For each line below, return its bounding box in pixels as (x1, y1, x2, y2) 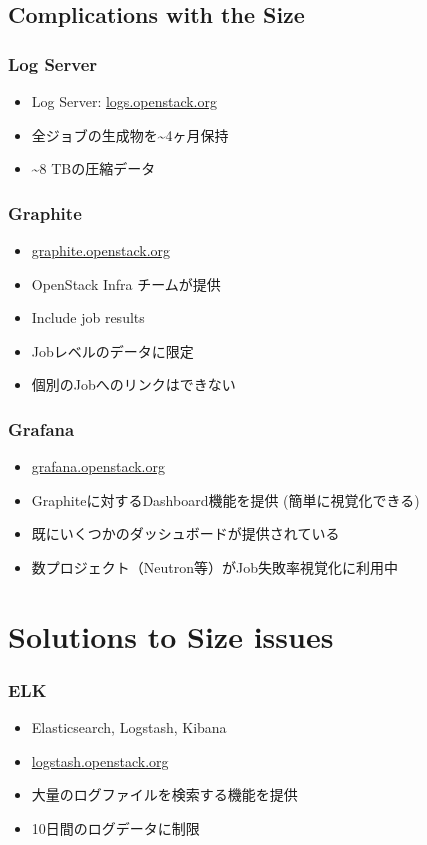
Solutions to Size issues (8, 615, 334, 656)
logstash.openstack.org (31, 750, 169, 771)
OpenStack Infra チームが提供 (31, 273, 221, 294)
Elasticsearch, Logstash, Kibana (31, 717, 227, 738)
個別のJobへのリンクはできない (31, 374, 236, 395)
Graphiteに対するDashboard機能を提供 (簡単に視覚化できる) (31, 489, 420, 510)
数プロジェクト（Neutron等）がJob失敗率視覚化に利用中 (31, 556, 398, 577)
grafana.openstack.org (31, 456, 165, 477)
